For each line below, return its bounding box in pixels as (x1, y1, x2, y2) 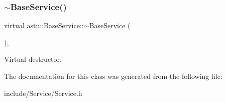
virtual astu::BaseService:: (4, 20, 84, 31)
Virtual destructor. (4, 54, 62, 64)
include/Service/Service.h (4, 87, 82, 98)
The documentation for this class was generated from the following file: (4, 71, 222, 81)
